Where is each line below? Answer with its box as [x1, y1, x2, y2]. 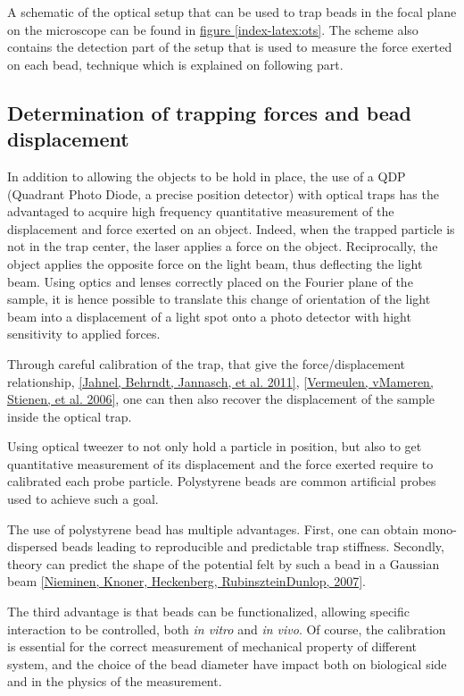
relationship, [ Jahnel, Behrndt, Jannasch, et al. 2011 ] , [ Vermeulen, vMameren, [7, 372, 434, 390]
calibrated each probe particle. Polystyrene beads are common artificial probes [7, 472, 436, 491]
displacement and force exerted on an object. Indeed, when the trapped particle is [7, 219, 455, 238]
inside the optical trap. [7, 407, 132, 425]
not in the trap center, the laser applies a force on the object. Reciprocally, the [7, 237, 438, 256]
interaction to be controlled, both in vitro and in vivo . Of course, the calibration [7, 619, 446, 638]
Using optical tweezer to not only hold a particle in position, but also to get [7, 437, 422, 456]
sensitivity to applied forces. [7, 324, 161, 343]
